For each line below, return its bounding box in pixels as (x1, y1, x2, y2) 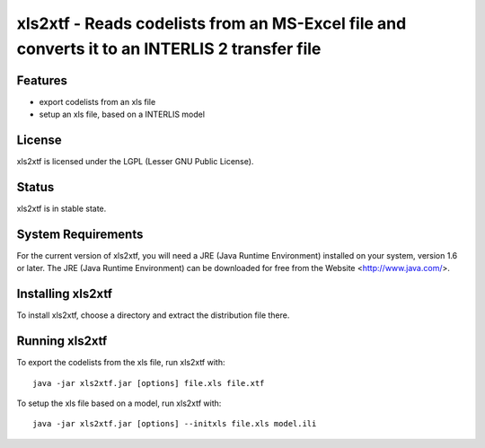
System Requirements (16, 226, 144, 242)
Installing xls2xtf (16, 286, 112, 302)
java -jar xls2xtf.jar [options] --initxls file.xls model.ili (32, 418, 317, 429)
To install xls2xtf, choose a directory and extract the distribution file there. (16, 310, 290, 321)
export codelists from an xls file (39, 96, 156, 107)
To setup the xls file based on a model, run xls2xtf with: (16, 398, 222, 408)
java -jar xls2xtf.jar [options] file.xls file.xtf (32, 378, 265, 388)
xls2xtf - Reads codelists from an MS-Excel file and (16, 13, 407, 33)
